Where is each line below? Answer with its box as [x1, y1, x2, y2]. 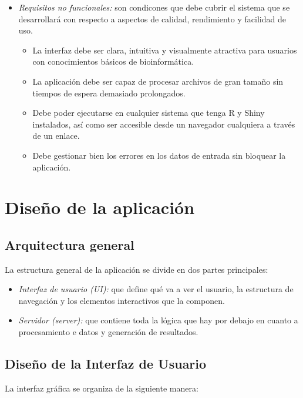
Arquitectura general [5, 235, 134, 253]
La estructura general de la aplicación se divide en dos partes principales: [5, 263, 268, 275]
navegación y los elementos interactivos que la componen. [18, 294, 225, 306]
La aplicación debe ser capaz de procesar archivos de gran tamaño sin [32, 75, 284, 87]
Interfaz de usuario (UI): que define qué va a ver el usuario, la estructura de [18, 283, 294, 295]
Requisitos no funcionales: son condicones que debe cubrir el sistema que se [18, 1, 290, 13]
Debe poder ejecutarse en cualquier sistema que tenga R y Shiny [32, 106, 265, 119]
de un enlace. [32, 129, 80, 142]
